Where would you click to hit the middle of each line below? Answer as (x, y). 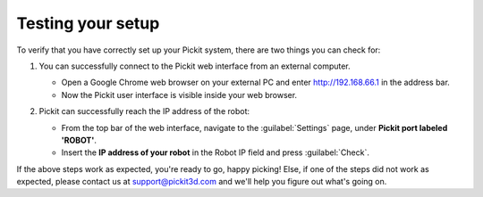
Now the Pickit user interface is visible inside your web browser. (179, 94)
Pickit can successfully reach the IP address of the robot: (144, 111)
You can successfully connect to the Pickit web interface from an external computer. (195, 66)
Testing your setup (88, 23)
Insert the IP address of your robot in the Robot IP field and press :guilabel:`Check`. (216, 152)
